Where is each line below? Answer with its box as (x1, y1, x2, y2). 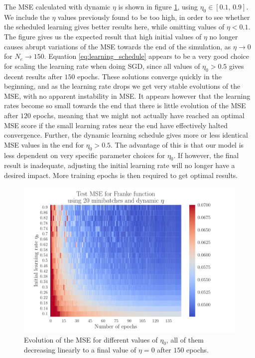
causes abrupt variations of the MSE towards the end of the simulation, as (4, 41, 231, 51)
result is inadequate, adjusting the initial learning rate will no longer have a (4, 160, 235, 171)
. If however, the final (173, 150, 239, 160)
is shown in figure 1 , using (118, 1, 198, 11)
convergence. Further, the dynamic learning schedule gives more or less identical (4, 130, 248, 140)
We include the (4, 11, 50, 22)
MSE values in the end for (4, 139, 84, 150)
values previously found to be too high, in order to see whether (58, 11, 250, 22)
